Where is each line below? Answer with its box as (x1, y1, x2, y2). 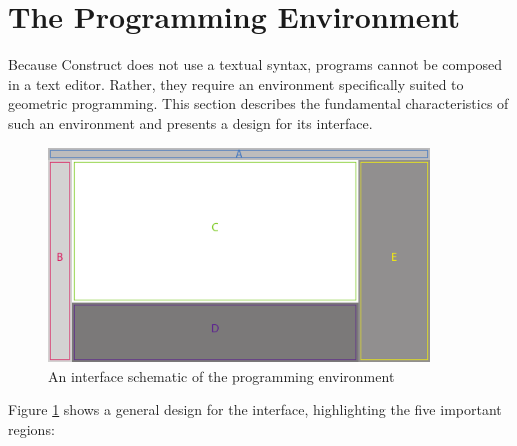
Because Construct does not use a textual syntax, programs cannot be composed (8, 54, 502, 75)
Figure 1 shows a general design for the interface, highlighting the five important (8, 399, 502, 420)
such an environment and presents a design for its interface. (8, 112, 373, 133)
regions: (8, 418, 55, 439)
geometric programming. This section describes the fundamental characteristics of (8, 93, 509, 114)
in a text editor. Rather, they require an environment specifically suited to (8, 73, 464, 94)
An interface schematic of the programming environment (48, 365, 395, 386)
